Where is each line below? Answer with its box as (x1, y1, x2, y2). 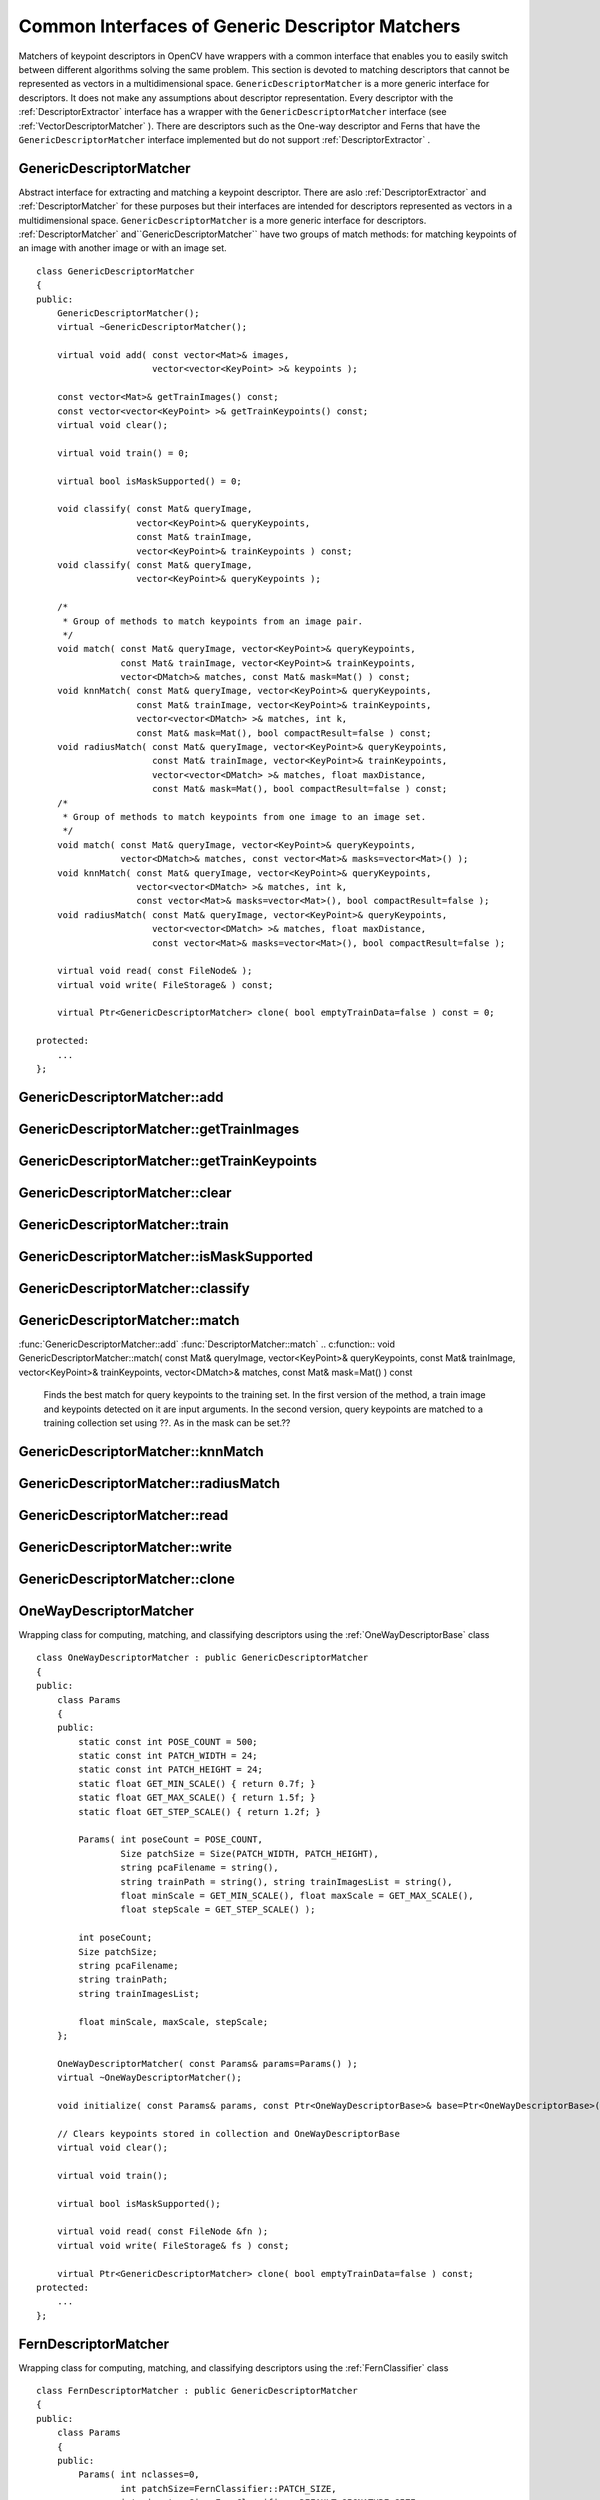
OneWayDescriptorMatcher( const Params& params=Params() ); (56, 2058, 359, 2069)
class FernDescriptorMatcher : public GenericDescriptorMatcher (36, 2385, 359, 2397)
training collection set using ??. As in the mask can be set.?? (43, 1416, 291, 1429)
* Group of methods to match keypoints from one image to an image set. (62, 811, 427, 822)
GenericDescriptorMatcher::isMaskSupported (18, 1248, 314, 1265)
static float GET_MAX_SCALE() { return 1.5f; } (78, 1792, 316, 1804)
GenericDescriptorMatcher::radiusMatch (18, 1475, 280, 1492)
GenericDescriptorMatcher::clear (18, 1184, 232, 1201)
